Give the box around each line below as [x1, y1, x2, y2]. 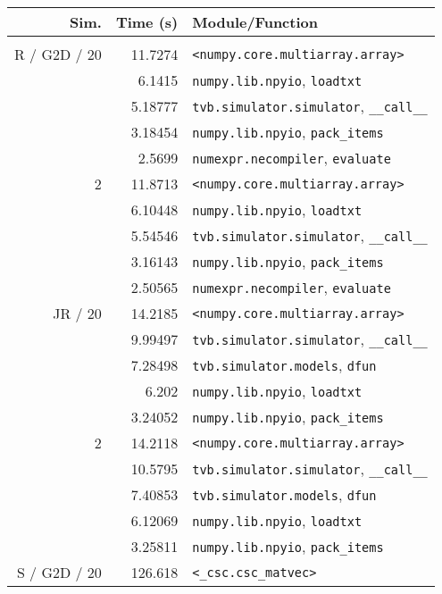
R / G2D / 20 [14, 44, 102, 64]
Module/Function [192, 12, 318, 32]
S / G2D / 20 [16, 562, 102, 582]
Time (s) [115, 12, 179, 32]
